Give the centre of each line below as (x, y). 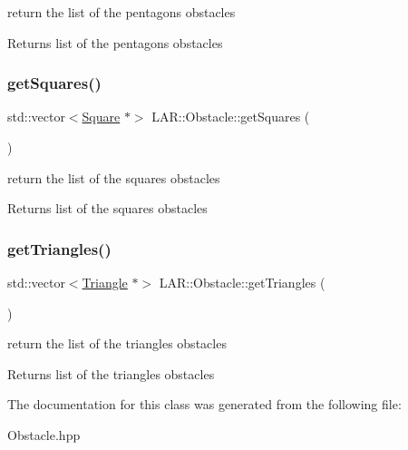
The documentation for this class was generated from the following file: (204, 404)
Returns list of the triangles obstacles (111, 373)
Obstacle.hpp (44, 434)
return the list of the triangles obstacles (117, 343)
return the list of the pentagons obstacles (121, 12)
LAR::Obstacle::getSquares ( (231, 117)
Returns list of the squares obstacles (107, 208)
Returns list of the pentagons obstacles (115, 42)
